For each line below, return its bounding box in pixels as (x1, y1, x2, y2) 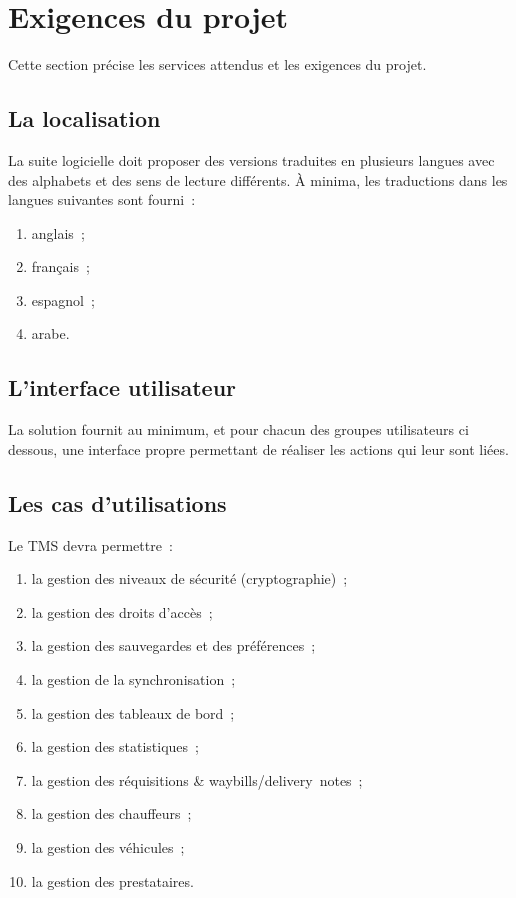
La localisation (8, 103, 161, 134)
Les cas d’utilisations (8, 487, 227, 518)
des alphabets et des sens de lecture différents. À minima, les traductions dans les (8, 169, 508, 190)
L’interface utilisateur (8, 372, 237, 403)
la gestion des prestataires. (31, 870, 194, 891)
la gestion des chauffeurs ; (31, 803, 192, 824)
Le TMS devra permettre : (8, 534, 173, 555)
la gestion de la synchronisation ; (31, 669, 236, 690)
